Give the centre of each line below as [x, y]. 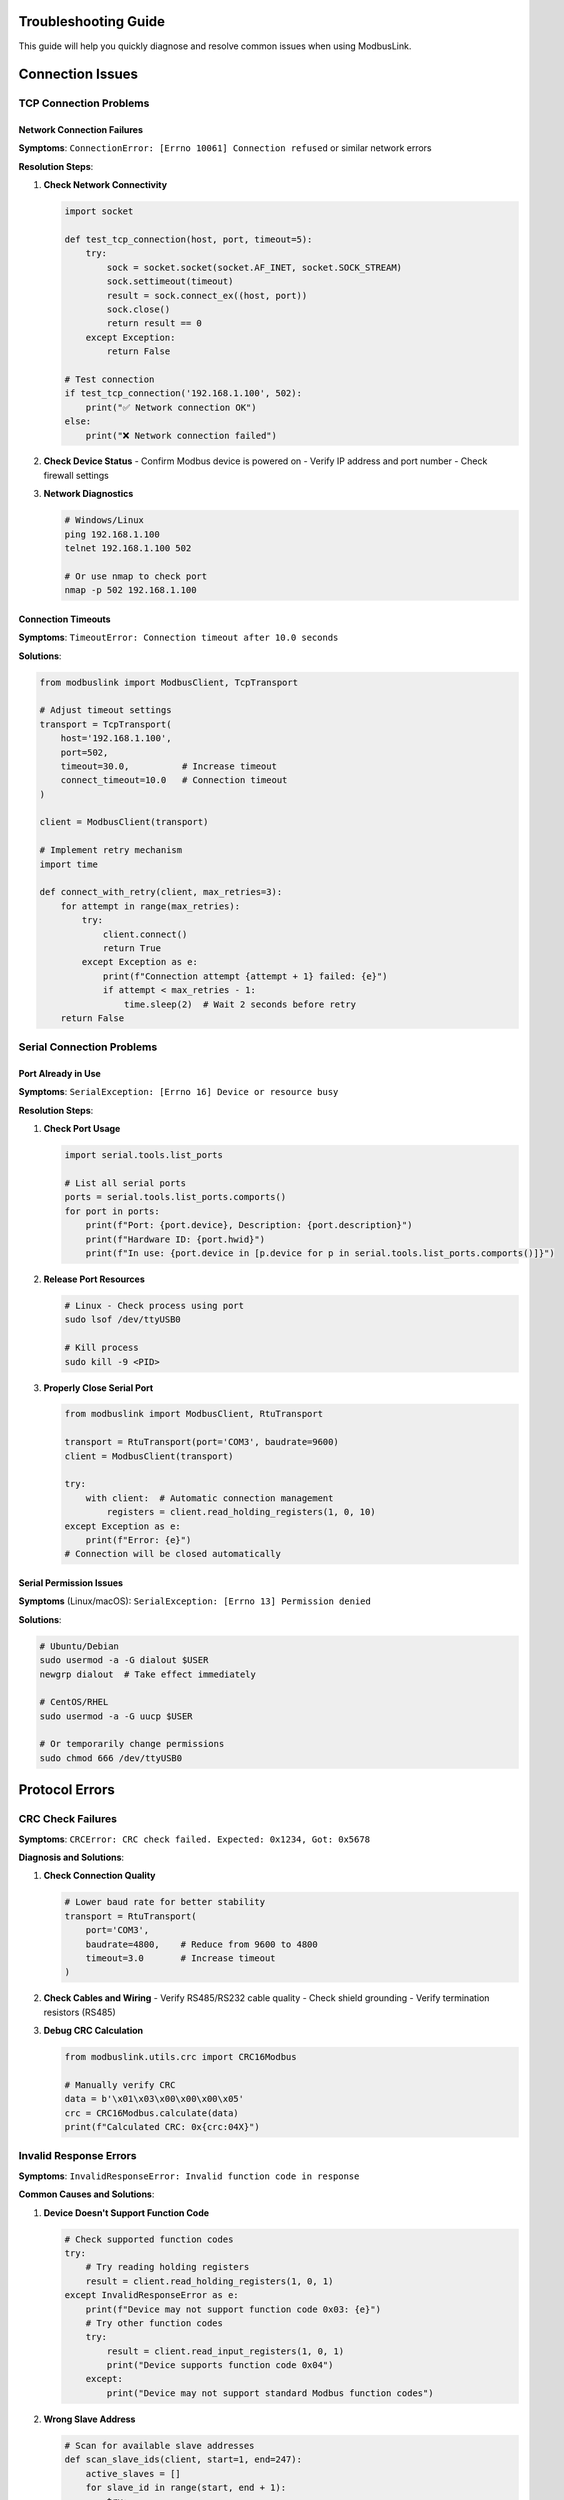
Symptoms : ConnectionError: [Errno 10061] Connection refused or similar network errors [225, 148]
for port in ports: [112, 1211]
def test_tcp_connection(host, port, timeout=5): [188, 239]
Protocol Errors [66, 1790]
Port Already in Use [60, 1074]
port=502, [84, 752]
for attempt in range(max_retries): [150, 906]
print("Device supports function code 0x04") [220, 2365]
